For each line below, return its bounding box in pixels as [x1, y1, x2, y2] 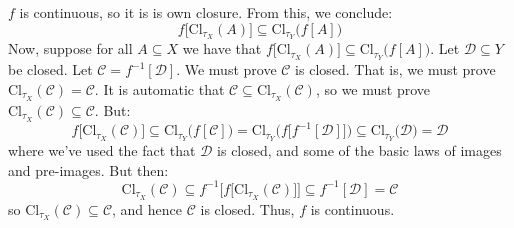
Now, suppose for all [8, 38, 133, 59]
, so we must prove [315, 78, 431, 99]
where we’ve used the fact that [8, 139, 196, 160]
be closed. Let [8, 59, 93, 80]
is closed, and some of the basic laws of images [217, 139, 502, 160]
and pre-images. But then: [8, 159, 169, 180]
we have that [182, 38, 262, 59]
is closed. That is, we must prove [295, 59, 496, 80]
